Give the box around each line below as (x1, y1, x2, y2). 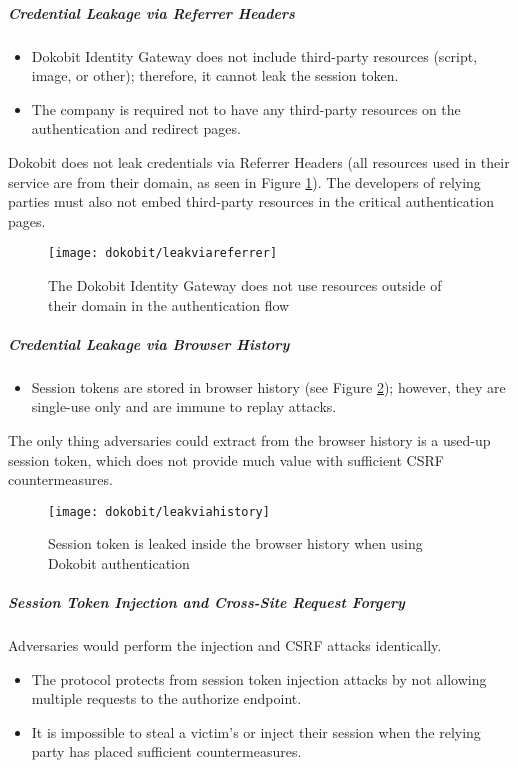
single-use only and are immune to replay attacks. (31, 396, 337, 417)
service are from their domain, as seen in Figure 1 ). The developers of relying (8, 171, 481, 192)
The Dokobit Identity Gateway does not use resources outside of (48, 274, 442, 295)
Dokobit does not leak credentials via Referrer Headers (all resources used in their (8, 151, 510, 172)
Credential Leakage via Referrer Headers (8, 2, 295, 23)
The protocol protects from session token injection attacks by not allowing (31, 668, 487, 689)
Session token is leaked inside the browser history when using (48, 533, 423, 554)
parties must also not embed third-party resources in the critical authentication (8, 191, 494, 212)
